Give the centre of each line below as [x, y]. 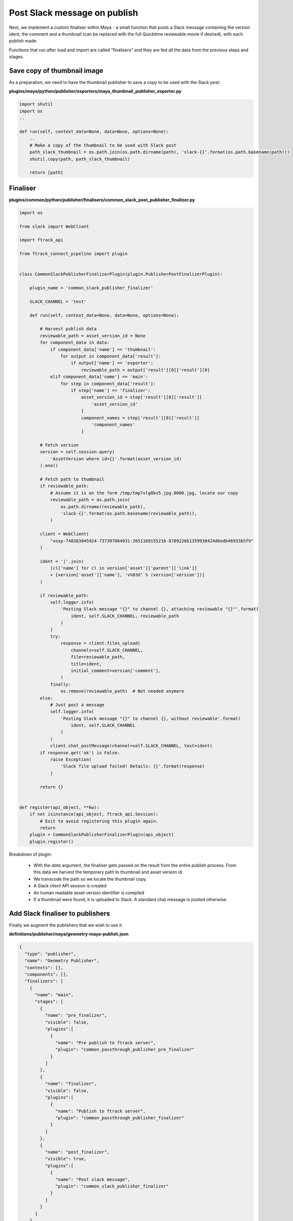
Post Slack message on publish [74, 13]
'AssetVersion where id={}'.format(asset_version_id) [116, 459]
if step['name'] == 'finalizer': [111, 390]
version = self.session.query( [77, 452]
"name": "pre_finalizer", [76, 1015]
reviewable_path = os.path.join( [90, 500]
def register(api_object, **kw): [59, 807]
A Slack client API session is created [70, 886]
